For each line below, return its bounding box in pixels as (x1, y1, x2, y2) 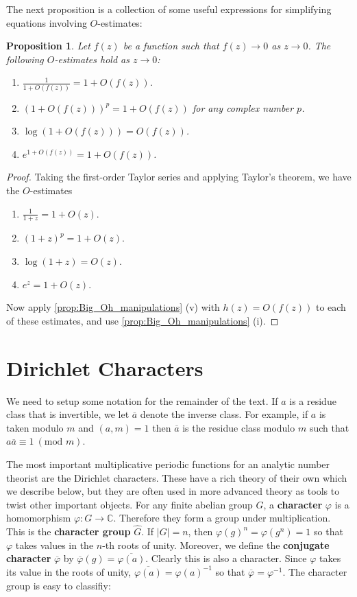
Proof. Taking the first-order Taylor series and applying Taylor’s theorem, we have (6, 169, 352, 184)
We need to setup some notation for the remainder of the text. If (6, 393, 278, 408)
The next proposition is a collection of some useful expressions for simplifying (6, 2, 332, 16)
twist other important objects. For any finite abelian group (6, 497, 253, 511)
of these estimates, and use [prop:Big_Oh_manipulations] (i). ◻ (6, 313, 279, 327)
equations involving (6, 15, 87, 30)
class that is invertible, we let (6, 407, 130, 421)
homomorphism (6, 511, 71, 525)
